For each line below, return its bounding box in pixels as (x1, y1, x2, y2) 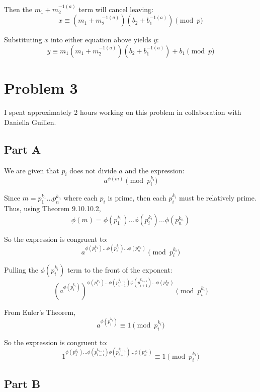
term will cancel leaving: (78, 4, 153, 14)
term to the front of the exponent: (67, 265, 172, 275)
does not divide (69, 165, 117, 175)
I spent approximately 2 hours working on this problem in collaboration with (4, 107, 241, 117)
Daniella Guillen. (4, 116, 56, 127)
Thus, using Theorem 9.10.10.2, (4, 203, 101, 213)
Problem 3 (4, 78, 78, 98)
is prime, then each (108, 192, 166, 203)
